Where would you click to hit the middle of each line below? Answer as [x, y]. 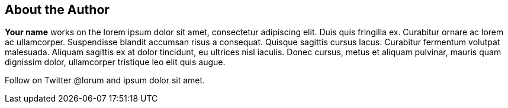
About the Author [57, 10]
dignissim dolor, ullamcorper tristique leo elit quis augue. [115, 62]
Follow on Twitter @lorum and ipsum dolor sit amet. [105, 80]
